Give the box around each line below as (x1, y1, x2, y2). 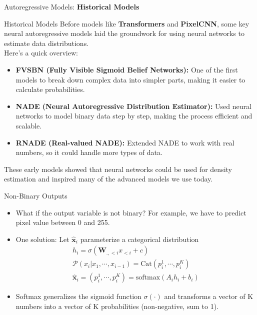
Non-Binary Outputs (4, 190, 67, 200)
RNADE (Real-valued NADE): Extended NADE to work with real (15, 137, 234, 147)
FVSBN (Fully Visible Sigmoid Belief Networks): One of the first (15, 64, 238, 74)
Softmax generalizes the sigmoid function (15, 291, 141, 301)
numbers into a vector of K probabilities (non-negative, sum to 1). (15, 300, 218, 311)
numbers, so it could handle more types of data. (15, 147, 162, 157)
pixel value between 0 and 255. (15, 217, 110, 227)
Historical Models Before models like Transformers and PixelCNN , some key (4, 18, 249, 28)
